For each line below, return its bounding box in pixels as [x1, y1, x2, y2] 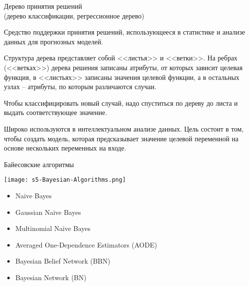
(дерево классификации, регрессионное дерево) [4, 10, 144, 20]
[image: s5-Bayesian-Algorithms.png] [4, 176, 126, 184]
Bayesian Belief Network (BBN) [15, 256, 110, 266]
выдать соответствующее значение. [4, 107, 107, 117]
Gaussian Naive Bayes [15, 207, 81, 217]
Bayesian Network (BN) [15, 272, 87, 282]
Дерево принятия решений [4, 1, 82, 11]
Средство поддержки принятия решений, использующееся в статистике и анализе [4, 27, 245, 37]
